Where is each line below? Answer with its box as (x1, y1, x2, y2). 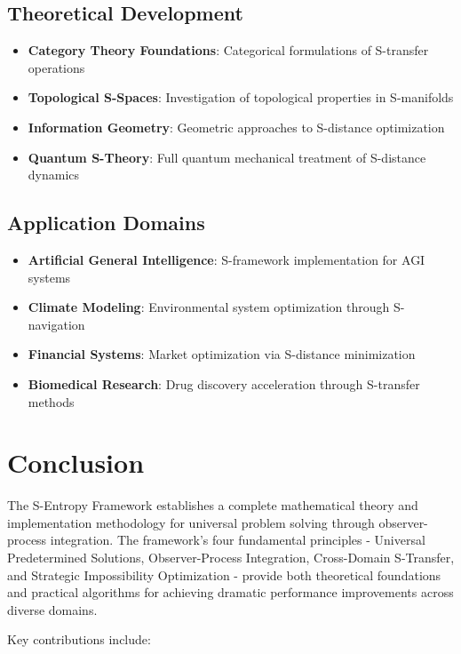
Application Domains (7, 209, 205, 236)
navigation (28, 315, 85, 333)
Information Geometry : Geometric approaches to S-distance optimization (28, 117, 445, 136)
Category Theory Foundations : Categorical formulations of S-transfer (28, 41, 429, 60)
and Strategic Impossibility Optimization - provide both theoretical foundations (7, 565, 441, 584)
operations (28, 58, 85, 76)
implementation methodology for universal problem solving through (7, 513, 375, 531)
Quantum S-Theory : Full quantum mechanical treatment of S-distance (28, 148, 426, 166)
